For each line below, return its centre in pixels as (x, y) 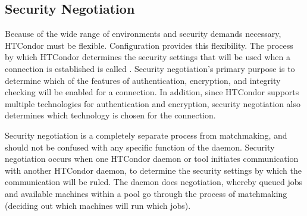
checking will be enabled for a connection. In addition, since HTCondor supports (152, 92)
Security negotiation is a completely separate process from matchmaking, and (146, 135)
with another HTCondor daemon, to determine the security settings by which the (153, 170)
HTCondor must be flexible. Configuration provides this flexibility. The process (149, 45)
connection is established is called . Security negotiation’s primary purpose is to (150, 68)
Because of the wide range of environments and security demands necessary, (143, 34)
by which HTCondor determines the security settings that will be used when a (148, 57)
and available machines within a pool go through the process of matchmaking (146, 193)
